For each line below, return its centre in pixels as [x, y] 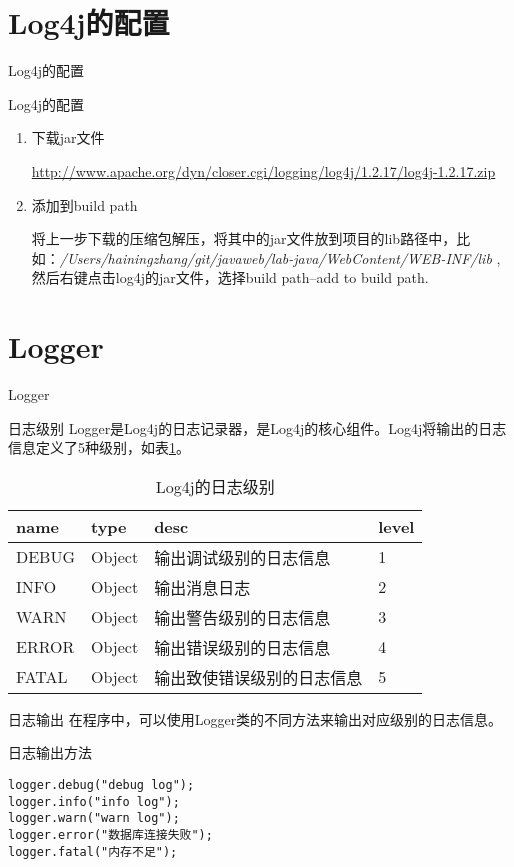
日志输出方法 [50, 752]
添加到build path [84, 204]
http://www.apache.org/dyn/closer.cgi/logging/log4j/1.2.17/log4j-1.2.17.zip [263, 170]
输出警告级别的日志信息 [242, 617]
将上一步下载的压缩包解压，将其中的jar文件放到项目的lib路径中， [244, 238]
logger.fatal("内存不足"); [93, 851]
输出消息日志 [202, 587]
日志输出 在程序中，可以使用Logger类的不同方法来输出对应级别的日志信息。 [255, 718]
